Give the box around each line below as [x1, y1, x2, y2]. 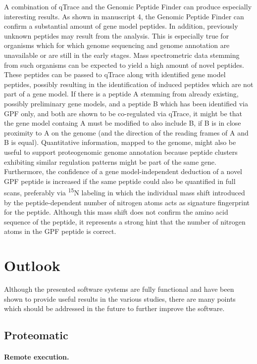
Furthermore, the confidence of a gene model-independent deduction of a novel [4, 166, 242, 177]
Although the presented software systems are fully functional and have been [4, 284, 234, 294]
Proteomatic [4, 327, 68, 343]
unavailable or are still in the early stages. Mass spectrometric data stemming [4, 49, 240, 60]
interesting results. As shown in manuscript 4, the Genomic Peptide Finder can [4, 11, 244, 21]
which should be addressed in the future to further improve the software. [4, 303, 225, 314]
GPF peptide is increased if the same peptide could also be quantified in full [4, 176, 236, 186]
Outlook [4, 255, 60, 275]
